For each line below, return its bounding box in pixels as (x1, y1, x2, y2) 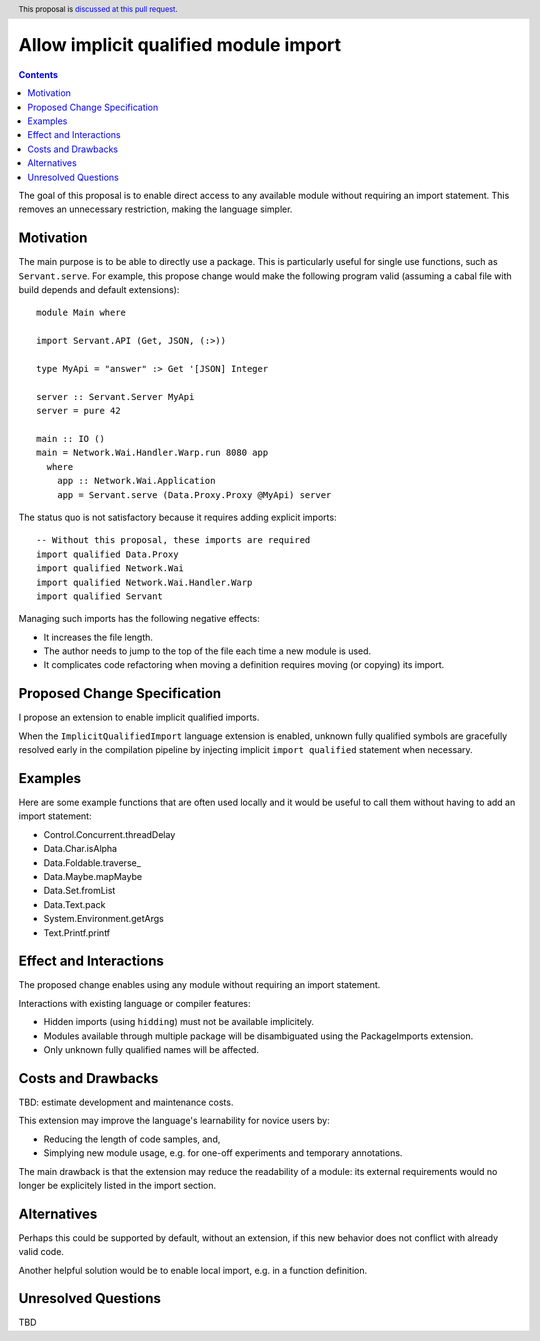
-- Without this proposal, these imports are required (36, 535, 311, 546)
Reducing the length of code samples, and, (43, 1133, 221, 1145)
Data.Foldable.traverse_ (43, 856, 142, 869)
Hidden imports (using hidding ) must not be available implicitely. (43, 1016, 315, 1028)
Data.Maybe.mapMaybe (43, 871, 143, 882)
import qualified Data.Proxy (36, 548, 179, 560)
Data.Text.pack (43, 898, 106, 910)
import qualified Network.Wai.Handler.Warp (36, 576, 253, 588)
